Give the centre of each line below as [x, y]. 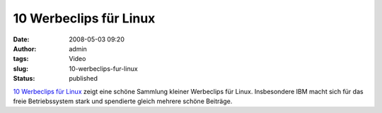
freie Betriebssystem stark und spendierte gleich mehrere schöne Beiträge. [123, 101]
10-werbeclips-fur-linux [103, 68]
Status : [24, 79]
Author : [25, 48]
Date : [21, 39]
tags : [21, 59]
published [83, 79]
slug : [21, 68]
